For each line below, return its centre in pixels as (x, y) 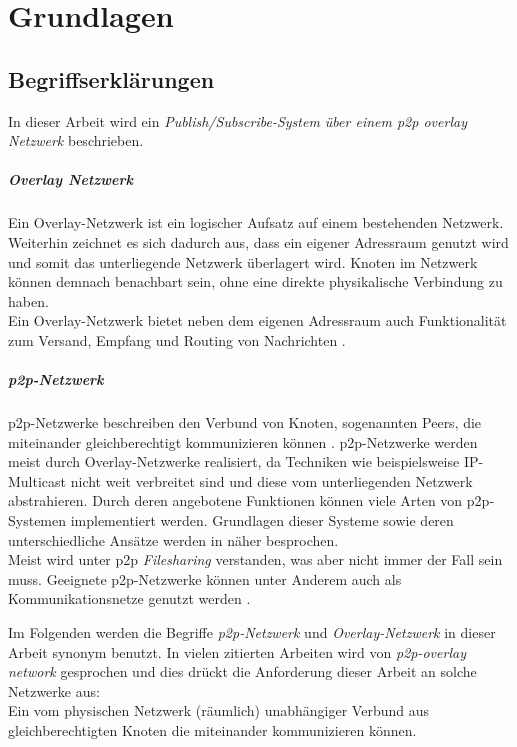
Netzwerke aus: (54, 690)
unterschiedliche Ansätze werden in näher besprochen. (173, 539)
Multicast (37, 480)
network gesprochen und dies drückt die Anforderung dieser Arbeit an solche (242, 671)
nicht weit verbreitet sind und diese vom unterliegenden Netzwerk (271, 480)
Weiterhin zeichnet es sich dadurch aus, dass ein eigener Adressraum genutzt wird (258, 241)
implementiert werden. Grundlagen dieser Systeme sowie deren (262, 520)
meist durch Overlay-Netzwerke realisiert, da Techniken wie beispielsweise (234, 461)
